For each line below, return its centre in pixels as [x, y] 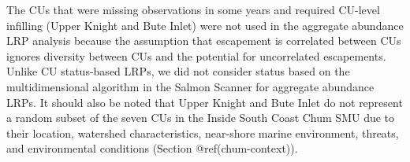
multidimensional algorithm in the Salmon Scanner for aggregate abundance [190, 86]
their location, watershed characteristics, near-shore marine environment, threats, [203, 133]
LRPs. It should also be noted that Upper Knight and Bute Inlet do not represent [205, 102]
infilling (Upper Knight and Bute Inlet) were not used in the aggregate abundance [205, 25]
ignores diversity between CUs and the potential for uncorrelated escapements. [196, 55]
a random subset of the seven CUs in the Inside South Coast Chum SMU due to [201, 118]
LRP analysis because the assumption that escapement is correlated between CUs [204, 40]
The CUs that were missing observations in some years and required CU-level [193, 9]
